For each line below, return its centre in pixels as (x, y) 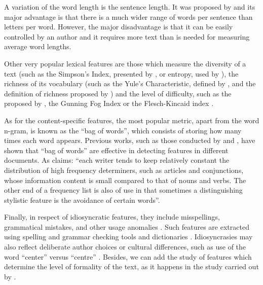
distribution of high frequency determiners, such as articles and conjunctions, (124, 170)
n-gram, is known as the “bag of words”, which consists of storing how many (123, 130)
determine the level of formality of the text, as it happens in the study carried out (131, 266)
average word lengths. (38, 46)
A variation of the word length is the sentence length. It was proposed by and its (130, 7)
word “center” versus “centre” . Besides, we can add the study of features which (128, 256)
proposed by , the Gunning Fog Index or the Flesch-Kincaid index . (109, 103)
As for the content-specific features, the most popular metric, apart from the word (132, 120)
